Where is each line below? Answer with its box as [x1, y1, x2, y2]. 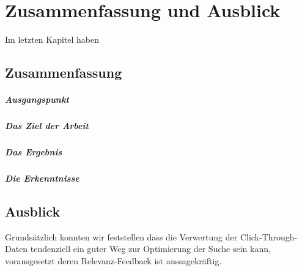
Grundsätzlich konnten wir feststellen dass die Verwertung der [5, 230, 238, 243]
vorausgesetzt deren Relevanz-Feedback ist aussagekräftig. [5, 254, 222, 267]
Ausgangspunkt [5, 93, 69, 106]
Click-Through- [240, 230, 298, 243]
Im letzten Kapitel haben [5, 33, 99, 46]
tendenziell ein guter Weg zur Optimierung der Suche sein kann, [30, 242, 271, 255]
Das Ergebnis [5, 146, 62, 158]
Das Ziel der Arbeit [5, 119, 89, 132]
